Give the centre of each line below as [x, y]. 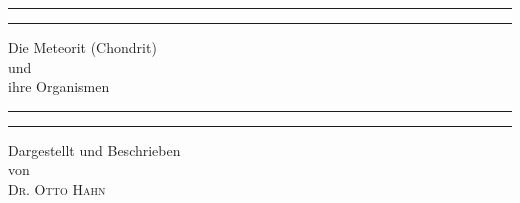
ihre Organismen [59, 86]
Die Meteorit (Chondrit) [82, 47]
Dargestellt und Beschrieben [94, 149]
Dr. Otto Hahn [57, 188]
